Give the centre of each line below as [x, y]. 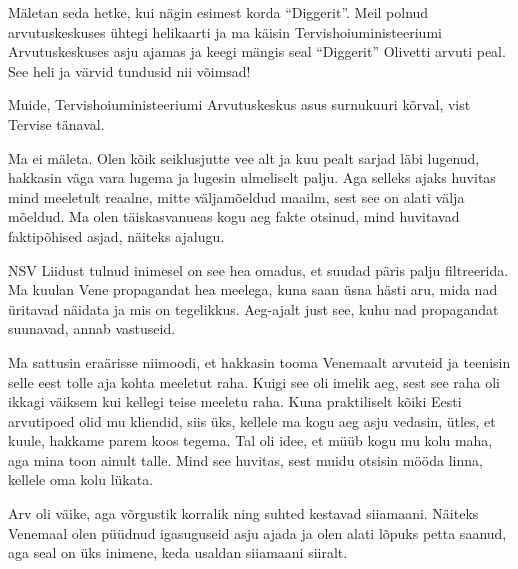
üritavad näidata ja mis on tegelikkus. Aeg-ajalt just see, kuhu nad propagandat [253, 308]
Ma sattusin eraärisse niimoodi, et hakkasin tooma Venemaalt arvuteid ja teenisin [259, 361]
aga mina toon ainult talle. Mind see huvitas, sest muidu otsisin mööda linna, [245, 459]
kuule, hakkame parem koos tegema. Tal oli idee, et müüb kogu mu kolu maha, [250, 440]
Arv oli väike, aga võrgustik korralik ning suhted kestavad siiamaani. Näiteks [243, 513]
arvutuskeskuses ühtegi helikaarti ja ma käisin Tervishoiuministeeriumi [225, 31]
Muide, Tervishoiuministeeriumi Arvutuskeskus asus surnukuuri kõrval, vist [239, 104]
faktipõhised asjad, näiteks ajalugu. [116, 235]
